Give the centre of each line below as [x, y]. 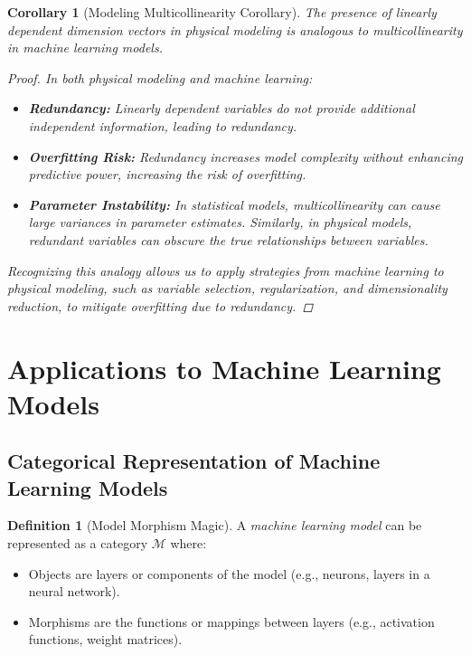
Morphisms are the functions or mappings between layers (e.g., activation [231, 621]
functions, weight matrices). [105, 639]
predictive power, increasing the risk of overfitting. [167, 174]
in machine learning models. [85, 47]
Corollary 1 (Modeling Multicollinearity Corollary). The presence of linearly [222, 12]
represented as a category [78, 543]
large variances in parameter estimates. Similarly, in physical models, [220, 222]
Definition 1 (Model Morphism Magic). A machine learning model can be [215, 525]
